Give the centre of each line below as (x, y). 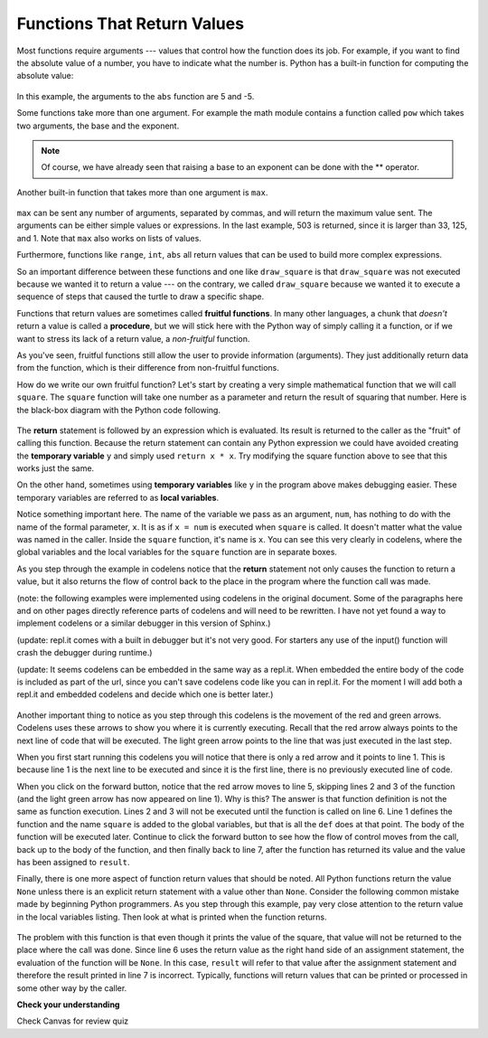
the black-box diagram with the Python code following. (119, 410)
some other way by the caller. (72, 988)
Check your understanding (68, 1005)
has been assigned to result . (73, 863)
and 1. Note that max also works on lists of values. (109, 238)
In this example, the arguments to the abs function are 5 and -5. (136, 96)
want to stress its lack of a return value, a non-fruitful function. (133, 338)
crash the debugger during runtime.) (84, 653)
